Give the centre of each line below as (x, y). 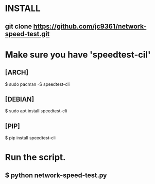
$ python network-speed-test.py (56, 175)
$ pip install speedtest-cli (30, 138)
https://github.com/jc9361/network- (90, 26)
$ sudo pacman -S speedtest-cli (37, 84)
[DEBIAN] (20, 99)
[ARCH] (17, 72)
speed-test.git (27, 34)
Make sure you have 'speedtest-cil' (78, 54)
